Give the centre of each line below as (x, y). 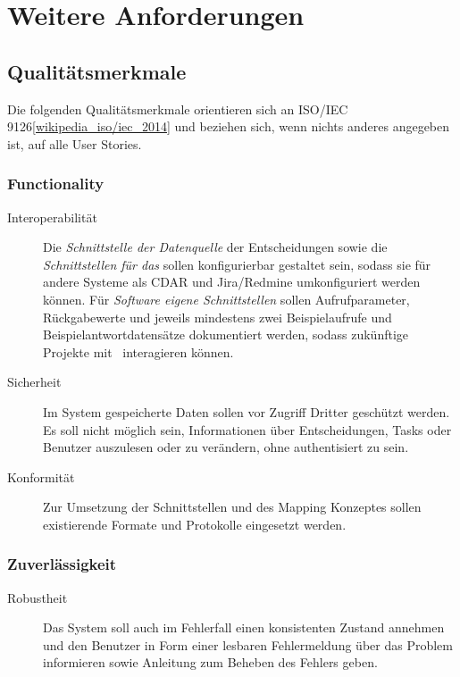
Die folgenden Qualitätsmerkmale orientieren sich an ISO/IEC (178, 109)
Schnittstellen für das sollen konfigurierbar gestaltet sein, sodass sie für (237, 264)
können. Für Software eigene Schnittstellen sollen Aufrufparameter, (226, 299)
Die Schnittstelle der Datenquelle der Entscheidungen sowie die (215, 247)
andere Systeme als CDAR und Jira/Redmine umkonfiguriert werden (232, 282)
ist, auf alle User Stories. (75, 143)
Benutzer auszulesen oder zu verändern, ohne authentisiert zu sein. (226, 447)
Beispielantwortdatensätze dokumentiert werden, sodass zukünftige (226, 334)
